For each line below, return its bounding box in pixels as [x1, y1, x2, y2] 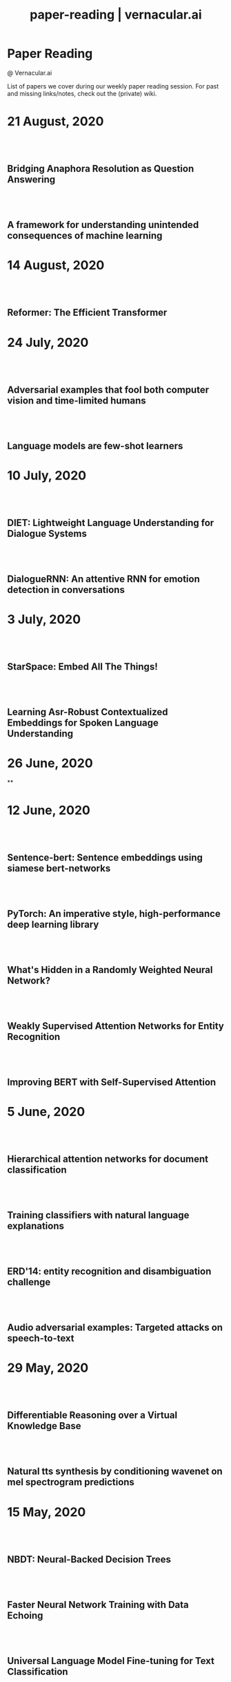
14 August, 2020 [7, 258, 105, 273]
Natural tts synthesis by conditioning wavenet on [7, 1466, 223, 1477]
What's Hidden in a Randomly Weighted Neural [7, 964, 213, 976]
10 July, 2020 [7, 467, 87, 483]
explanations [7, 1220, 64, 1232]
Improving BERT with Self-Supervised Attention [7, 1077, 217, 1088]
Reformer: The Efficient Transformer [7, 307, 168, 319]
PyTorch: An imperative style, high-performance [7, 908, 221, 919]
